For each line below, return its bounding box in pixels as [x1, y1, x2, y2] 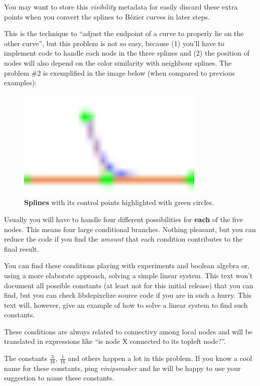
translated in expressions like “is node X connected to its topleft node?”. [4, 336, 226, 346]
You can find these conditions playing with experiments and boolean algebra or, [4, 260, 250, 271]
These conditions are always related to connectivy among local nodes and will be [4, 326, 253, 336]
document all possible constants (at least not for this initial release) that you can [4, 280, 253, 290]
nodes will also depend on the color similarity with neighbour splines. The [4, 57, 232, 68]
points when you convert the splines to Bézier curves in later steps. [4, 11, 210, 22]
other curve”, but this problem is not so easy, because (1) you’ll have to [4, 38, 224, 48]
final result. [4, 243, 39, 254]
